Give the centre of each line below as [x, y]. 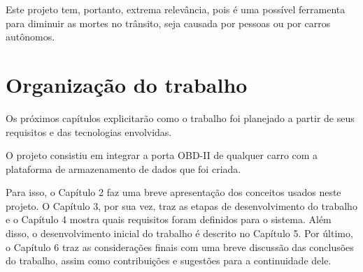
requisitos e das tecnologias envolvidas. [89, 131]
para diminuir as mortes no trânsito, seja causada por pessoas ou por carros [168, 23]
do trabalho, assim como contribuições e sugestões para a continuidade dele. [169, 260]
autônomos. [30, 37]
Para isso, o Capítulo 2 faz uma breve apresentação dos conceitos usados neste [173, 192]
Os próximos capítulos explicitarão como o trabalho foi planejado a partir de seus [180, 118]
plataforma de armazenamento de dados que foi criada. [123, 168]
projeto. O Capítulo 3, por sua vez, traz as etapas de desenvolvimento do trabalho [181, 205]
